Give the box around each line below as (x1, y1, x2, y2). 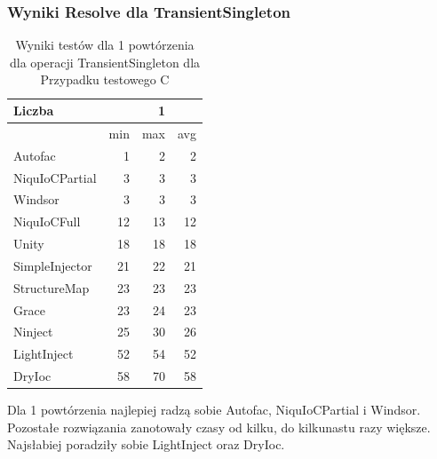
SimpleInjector (13, 256, 92, 274)
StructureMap (13, 278, 90, 297)
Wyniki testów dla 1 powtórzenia (15, 36, 195, 54)
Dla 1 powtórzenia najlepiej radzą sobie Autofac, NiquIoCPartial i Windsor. (7, 400, 421, 419)
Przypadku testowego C (40, 70, 170, 89)
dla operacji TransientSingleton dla (9, 52, 201, 71)
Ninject (13, 322, 53, 341)
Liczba (13, 101, 54, 119)
